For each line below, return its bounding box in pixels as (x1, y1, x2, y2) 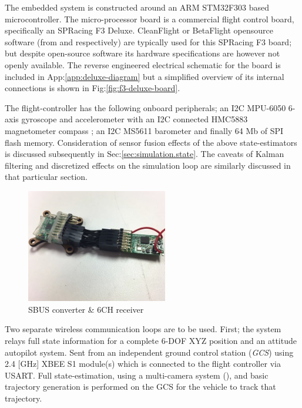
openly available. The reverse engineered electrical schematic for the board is (5, 58, 281, 71)
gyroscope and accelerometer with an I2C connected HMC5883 (21, 113, 248, 125)
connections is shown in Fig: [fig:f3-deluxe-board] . (5, 82, 180, 94)
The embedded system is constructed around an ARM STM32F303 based (5, 1, 270, 13)
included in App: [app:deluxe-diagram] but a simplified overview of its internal (5, 70, 284, 82)
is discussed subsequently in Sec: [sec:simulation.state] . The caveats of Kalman (5, 148, 284, 160)
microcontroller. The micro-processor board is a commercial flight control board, (5, 12, 294, 25)
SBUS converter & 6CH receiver (28, 303, 144, 315)
